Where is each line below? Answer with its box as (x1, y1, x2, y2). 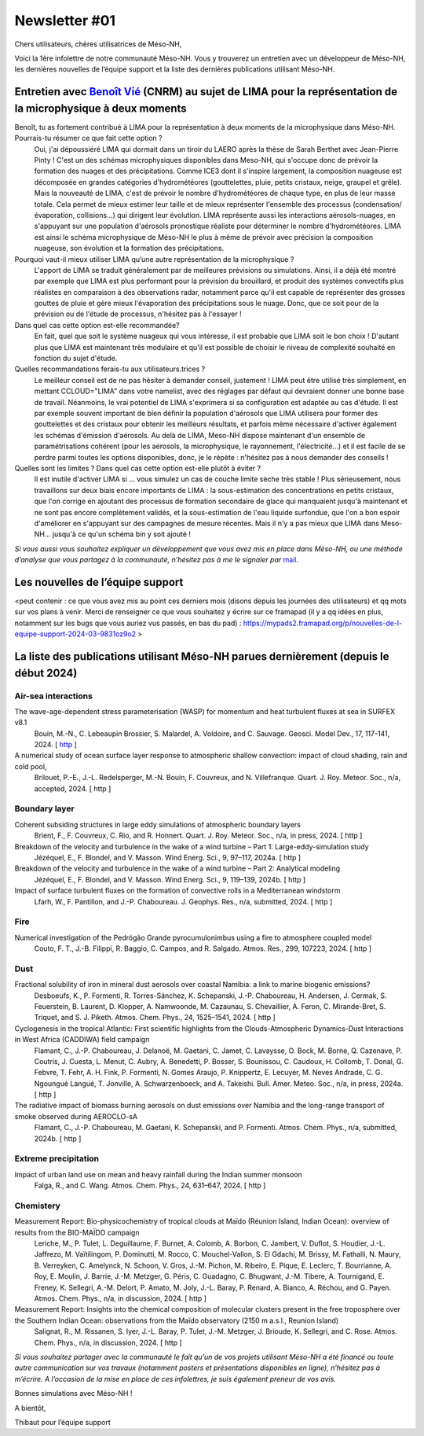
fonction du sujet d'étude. (34, 354, 118, 363)
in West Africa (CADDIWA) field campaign (14, 1035, 150, 1044)
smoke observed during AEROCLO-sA (14, 1111, 137, 1121)
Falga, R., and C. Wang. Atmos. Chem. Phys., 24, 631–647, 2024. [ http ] (34, 1180, 266, 1191)
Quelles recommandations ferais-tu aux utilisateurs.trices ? (14, 364, 206, 374)
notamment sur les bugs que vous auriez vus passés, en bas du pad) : (14, 618, 242, 628)
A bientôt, (14, 1403, 46, 1412)
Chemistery (14, 1200, 60, 1211)
